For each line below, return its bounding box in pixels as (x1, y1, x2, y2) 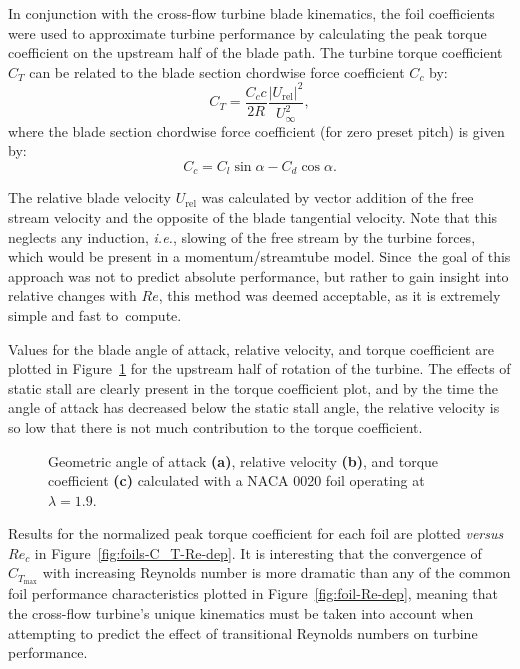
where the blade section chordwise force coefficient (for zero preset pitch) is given (8, 120, 505, 141)
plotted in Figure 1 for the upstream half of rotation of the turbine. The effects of (8, 358, 511, 379)
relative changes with (8, 285, 137, 306)
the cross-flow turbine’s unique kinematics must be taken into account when (8, 602, 474, 623)
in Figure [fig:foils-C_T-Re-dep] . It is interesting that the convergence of (34, 542, 482, 563)
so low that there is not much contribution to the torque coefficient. (8, 416, 423, 437)
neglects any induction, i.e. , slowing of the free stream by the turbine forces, (8, 226, 476, 247)
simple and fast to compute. (8, 304, 182, 325)
